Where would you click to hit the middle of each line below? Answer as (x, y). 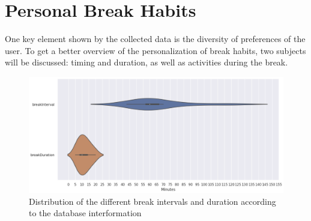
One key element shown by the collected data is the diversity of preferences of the (155, 39)
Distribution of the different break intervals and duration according (152, 201)
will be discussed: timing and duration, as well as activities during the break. (146, 62)
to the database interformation (85, 213)
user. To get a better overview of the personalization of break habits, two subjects (155, 50)
